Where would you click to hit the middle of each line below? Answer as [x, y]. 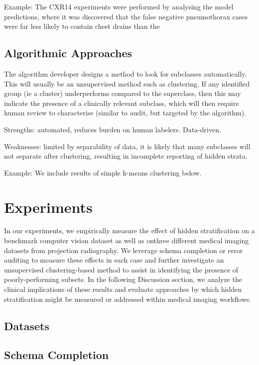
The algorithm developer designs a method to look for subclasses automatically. [126, 73]
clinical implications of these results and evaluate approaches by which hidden [123, 289]
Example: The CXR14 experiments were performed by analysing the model [119, 6]
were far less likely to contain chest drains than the [82, 26]
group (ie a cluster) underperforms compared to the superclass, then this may [123, 93]
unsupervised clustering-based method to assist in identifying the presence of [121, 269]
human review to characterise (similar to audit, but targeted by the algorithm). [125, 113]
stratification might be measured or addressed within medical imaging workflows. [128, 299]
